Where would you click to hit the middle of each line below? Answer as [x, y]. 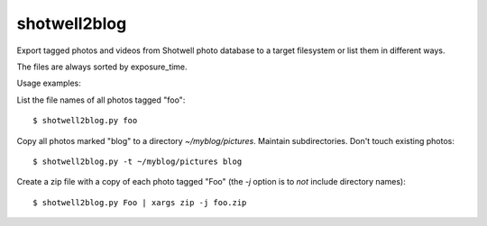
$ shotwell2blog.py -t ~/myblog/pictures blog [138, 161]
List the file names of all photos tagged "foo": [101, 100]
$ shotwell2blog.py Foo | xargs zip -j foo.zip [140, 202]
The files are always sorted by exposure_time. [102, 67]
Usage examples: [49, 83]
